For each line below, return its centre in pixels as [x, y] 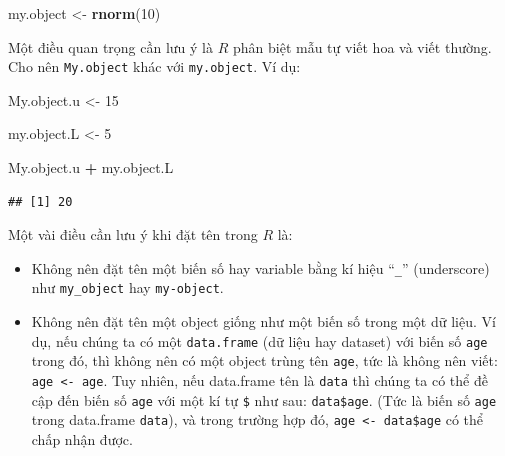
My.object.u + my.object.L [91, 167]
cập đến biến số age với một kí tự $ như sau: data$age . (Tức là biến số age [264, 399]
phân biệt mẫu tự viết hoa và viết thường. [362, 46]
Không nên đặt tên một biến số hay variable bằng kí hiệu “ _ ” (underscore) [260, 267]
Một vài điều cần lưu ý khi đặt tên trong [133, 234]
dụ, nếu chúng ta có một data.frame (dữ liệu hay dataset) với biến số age [259, 340]
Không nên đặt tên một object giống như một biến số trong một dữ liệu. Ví [263, 321]
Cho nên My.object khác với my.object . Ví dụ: [154, 66]
